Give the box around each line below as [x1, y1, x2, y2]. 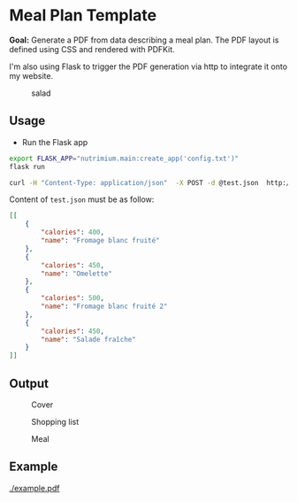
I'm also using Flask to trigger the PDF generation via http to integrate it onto [9, 61, 288, 72]
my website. [9, 70, 54, 81]
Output [9, 375, 49, 390]
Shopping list [31, 416, 80, 427]
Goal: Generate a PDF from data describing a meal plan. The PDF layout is [9, 35, 279, 45]
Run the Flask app [21, 136, 88, 147]
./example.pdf [9, 483, 60, 493]
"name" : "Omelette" [41, 269, 113, 278]
